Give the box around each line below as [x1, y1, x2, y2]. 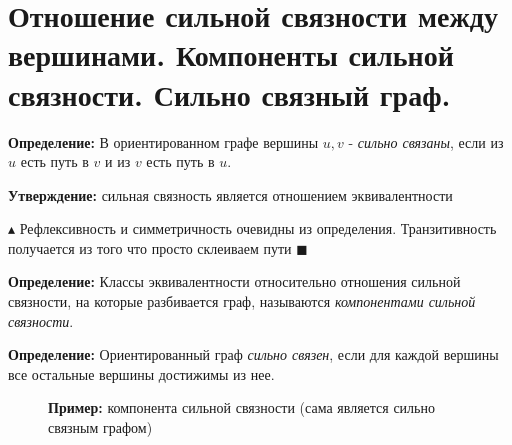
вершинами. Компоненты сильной [8, 34, 454, 75]
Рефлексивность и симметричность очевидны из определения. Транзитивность [19, 218, 497, 239]
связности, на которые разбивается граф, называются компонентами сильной [8, 291, 476, 312]
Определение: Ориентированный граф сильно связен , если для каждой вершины [8, 344, 499, 365]
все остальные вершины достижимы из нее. [8, 363, 275, 384]
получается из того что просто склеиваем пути [8, 237, 292, 258]
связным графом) [48, 417, 153, 438]
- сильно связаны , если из [348, 131, 504, 152]
